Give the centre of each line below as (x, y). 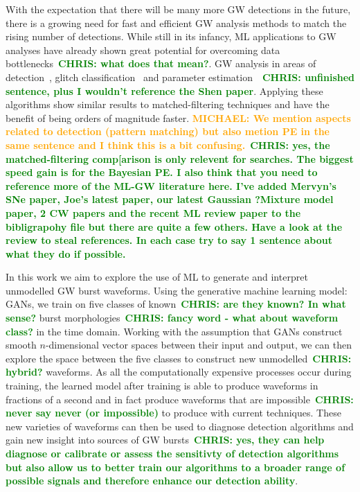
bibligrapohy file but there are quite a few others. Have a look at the (174, 226)
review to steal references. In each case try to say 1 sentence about (169, 240)
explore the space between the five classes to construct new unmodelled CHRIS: (179, 358)
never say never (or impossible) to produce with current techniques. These (173, 413)
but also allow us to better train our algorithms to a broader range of (175, 467)
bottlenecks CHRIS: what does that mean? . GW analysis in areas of (161, 63)
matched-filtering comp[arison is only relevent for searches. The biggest (180, 158)
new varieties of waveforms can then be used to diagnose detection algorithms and (180, 426)
